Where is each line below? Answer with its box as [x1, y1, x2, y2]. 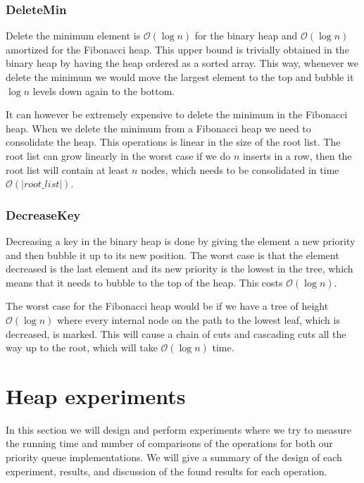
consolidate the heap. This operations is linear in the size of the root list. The [6, 134, 341, 149]
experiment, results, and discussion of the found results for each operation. [6, 463, 327, 478]
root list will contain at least [6, 162, 129, 177]
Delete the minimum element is [6, 28, 141, 43]
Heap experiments [6, 381, 186, 410]
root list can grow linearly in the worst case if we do [6, 148, 231, 163]
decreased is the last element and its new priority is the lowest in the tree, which [6, 261, 353, 276]
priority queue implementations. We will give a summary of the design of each [6, 450, 342, 465]
